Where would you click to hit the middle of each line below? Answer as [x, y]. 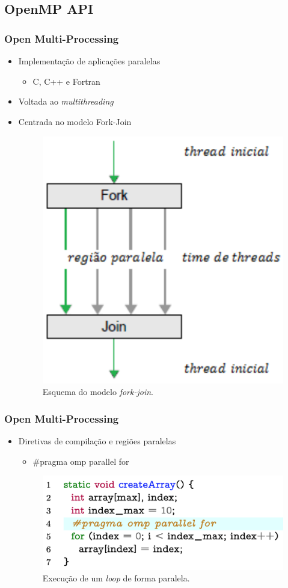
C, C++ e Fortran [66, 81]
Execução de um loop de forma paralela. [116, 578]
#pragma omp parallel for [81, 461]
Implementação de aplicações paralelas [89, 61]
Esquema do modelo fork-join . [98, 392]
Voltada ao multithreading [66, 101]
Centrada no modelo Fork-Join [75, 121]
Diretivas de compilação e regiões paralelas [97, 440]
